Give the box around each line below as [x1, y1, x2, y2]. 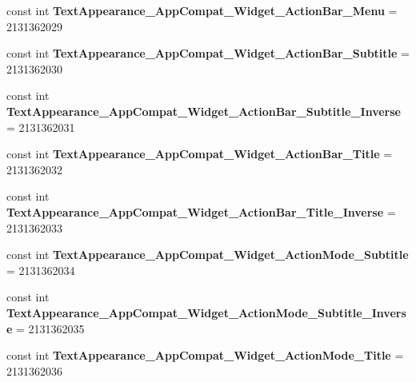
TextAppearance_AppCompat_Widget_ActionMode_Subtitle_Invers [6, 304, 406, 320]
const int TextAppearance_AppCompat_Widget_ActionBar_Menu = [6, 2, 398, 18]
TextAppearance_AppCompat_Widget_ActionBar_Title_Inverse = [6, 203, 396, 220]
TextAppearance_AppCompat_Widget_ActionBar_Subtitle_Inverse [6, 102, 401, 119]
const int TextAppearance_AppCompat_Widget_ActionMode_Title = [6, 347, 404, 364]
